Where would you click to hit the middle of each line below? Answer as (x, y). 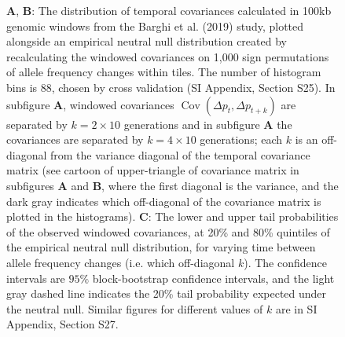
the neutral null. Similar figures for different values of (135, 308)
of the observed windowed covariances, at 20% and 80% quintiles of (168, 231)
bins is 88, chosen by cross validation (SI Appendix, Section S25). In (171, 87)
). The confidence (285, 262)
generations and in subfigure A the (208, 124)
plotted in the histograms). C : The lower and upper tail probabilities (172, 216)
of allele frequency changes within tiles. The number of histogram (164, 72)
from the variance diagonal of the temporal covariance (180, 154)
